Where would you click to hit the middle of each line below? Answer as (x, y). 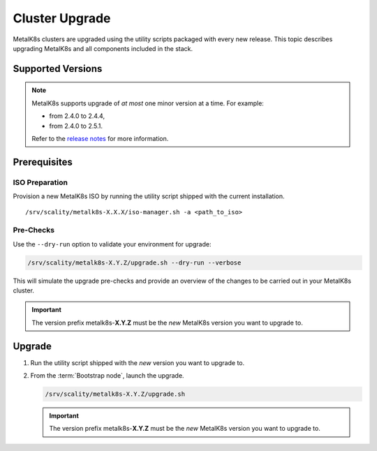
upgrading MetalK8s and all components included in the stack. (103, 48)
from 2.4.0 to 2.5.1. (76, 126)
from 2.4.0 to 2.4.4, (77, 116)
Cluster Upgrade (62, 18)
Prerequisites (43, 162)
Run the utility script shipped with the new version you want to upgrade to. (138, 362)
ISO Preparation (40, 182)
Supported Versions (58, 69)
